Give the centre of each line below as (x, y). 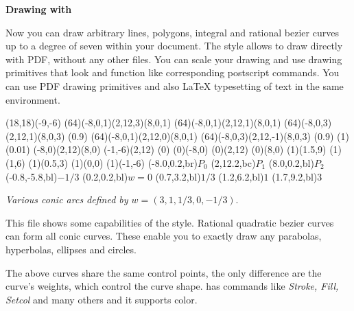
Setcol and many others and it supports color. (102, 299)
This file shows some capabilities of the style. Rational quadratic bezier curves (170, 222)
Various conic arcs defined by (67, 199)
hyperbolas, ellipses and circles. (71, 249)
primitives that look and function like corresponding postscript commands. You (173, 72)
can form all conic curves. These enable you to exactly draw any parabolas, (164, 236)
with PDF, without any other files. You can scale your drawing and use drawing (174, 59)
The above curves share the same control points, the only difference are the (164, 272)
